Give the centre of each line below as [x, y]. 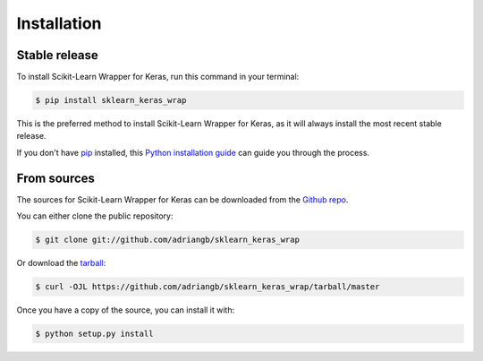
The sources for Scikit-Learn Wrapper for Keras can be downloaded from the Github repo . [182, 199]
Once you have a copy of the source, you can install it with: [126, 310]
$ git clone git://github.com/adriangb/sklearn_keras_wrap [167, 240]
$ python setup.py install [94, 334]
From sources [56, 178]
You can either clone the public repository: [95, 216]
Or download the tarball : [61, 263]
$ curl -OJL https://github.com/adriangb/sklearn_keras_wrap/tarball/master [208, 287]
